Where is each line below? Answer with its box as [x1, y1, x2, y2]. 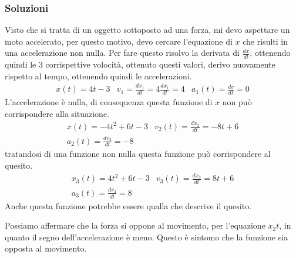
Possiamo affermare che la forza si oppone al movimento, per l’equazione [5, 219, 265, 232]
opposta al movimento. [5, 242, 87, 254]
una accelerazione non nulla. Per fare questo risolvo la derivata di [5, 46, 240, 59]
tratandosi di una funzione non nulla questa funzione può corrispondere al [5, 148, 271, 160]
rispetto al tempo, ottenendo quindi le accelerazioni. [5, 69, 192, 82]
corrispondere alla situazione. [5, 107, 110, 119]
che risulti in [243, 35, 288, 47]
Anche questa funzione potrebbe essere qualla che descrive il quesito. [5, 199, 252, 212]
